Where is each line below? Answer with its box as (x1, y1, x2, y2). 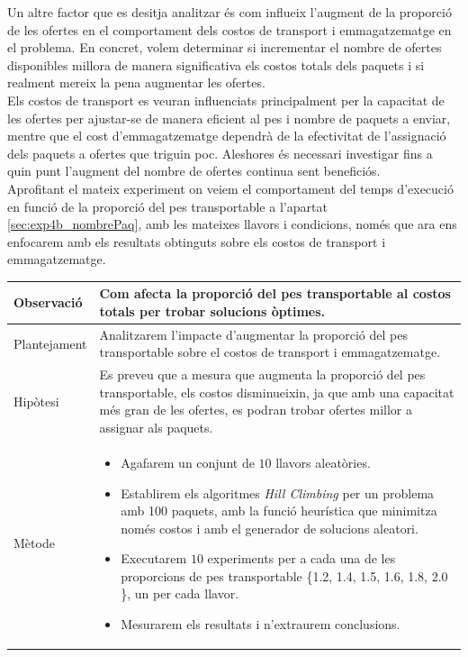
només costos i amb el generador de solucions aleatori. (121, 518, 418, 537)
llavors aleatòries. (275, 452, 371, 471)
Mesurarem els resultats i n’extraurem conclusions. (121, 615, 400, 634)
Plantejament (13, 333, 87, 352)
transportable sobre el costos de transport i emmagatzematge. (99, 342, 441, 361)
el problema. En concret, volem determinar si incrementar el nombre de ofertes (7, 38, 442, 57)
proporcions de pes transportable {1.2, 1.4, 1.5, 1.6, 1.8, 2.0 (121, 566, 448, 585)
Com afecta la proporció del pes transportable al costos (99, 284, 451, 303)
